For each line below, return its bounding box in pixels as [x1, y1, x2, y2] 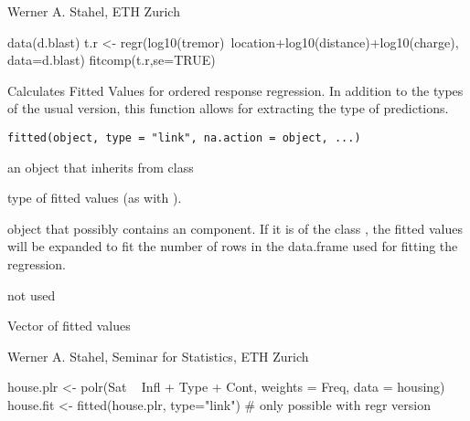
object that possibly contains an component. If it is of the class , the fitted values [7, 218, 463, 237]
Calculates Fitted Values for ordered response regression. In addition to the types [7, 80, 464, 100]
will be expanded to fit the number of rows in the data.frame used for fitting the [7, 237, 458, 256]
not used [7, 285, 56, 304]
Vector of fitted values [7, 316, 131, 335]
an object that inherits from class [7, 157, 194, 176]
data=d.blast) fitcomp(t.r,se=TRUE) [7, 50, 216, 69]
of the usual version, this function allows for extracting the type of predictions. [7, 99, 449, 118]
